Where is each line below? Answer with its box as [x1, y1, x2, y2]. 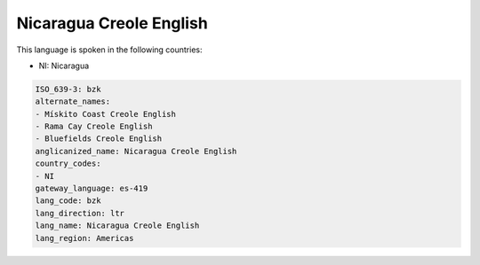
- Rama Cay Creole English [35, 121, 153, 132]
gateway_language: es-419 [35, 183, 148, 194]
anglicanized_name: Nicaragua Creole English [35, 146, 237, 156]
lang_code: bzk [35, 196, 101, 206]
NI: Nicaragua [38, 60, 90, 71]
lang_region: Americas [35, 233, 134, 243]
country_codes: [35, 159, 101, 168]
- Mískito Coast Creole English [35, 109, 177, 119]
